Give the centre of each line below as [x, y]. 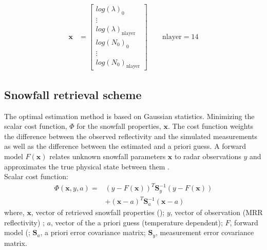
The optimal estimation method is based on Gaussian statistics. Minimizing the [129, 116]
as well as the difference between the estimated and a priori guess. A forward [125, 146]
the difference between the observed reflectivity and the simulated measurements [131, 136]
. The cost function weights [211, 126]
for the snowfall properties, [119, 126]
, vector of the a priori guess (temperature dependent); [137, 222]
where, [14, 212]
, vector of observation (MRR [216, 212]
